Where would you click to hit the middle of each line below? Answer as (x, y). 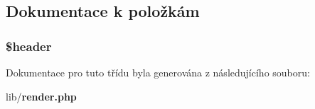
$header (29, 46)
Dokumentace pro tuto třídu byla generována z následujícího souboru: (158, 72)
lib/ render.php (41, 96)
